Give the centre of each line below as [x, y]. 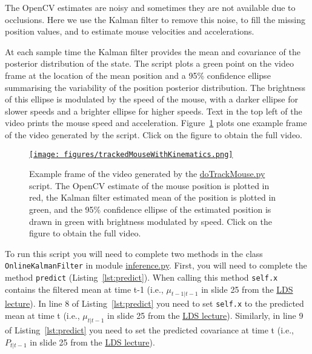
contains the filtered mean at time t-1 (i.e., [84, 289]
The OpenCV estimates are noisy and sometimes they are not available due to [150, 7]
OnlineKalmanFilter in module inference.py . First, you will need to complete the [156, 265]
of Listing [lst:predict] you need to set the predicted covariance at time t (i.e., [149, 329]
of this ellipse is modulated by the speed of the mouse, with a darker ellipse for [151, 99]
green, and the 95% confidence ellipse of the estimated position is [150, 209]
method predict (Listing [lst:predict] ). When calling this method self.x [141, 277]
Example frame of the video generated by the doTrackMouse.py [147, 174]
